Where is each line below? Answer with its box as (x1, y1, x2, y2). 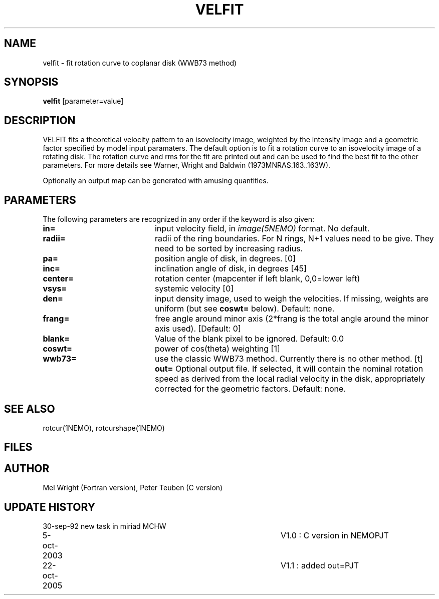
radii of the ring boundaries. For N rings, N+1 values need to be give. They (154, 233, 434, 244)
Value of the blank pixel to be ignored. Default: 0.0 (154, 334, 344, 344)
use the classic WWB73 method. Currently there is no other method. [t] (154, 354, 423, 364)
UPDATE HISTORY (4, 500, 96, 513)
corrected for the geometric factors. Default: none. (154, 384, 346, 394)
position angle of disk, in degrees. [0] (154, 253, 296, 264)
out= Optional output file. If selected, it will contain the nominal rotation (154, 364, 423, 374)
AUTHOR (4, 462, 50, 475)
